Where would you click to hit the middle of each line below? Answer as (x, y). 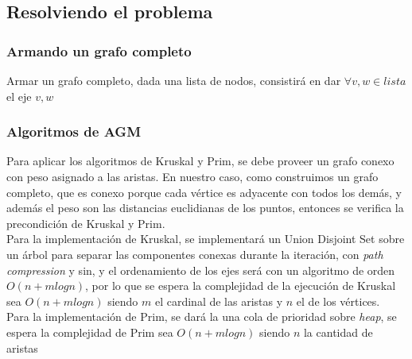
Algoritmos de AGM (74, 131)
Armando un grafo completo (99, 50)
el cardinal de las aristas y (219, 301)
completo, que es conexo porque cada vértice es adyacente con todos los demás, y (204, 192)
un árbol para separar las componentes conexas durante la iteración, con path (195, 254)
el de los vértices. (338, 301)
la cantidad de (338, 332)
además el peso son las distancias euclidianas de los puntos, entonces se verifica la (205, 208)
